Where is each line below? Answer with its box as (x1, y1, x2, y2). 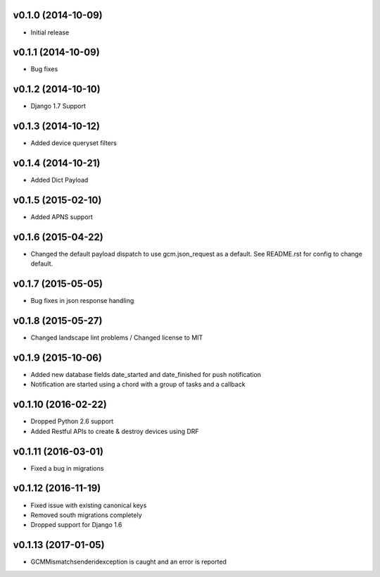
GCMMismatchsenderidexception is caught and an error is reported (30, 557, 227, 566)
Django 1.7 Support (30, 102, 86, 111)
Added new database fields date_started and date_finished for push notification (30, 371, 262, 379)
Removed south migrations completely (30, 511, 142, 519)
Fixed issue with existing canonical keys (30, 501, 147, 509)
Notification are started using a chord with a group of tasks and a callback (30, 380, 246, 389)
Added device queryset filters (30, 139, 118, 147)
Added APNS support (30, 213, 93, 221)
